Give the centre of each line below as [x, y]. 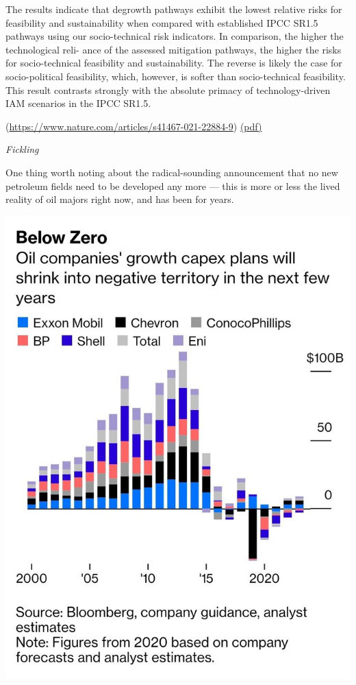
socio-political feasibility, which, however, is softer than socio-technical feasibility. [176, 76]
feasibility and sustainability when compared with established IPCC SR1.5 [162, 22]
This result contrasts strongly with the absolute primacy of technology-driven [168, 89]
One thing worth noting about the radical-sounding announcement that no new [172, 172]
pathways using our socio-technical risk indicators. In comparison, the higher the [175, 36]
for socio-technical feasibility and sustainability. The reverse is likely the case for [174, 63]
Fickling [22, 149]
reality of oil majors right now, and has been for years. [120, 199]
